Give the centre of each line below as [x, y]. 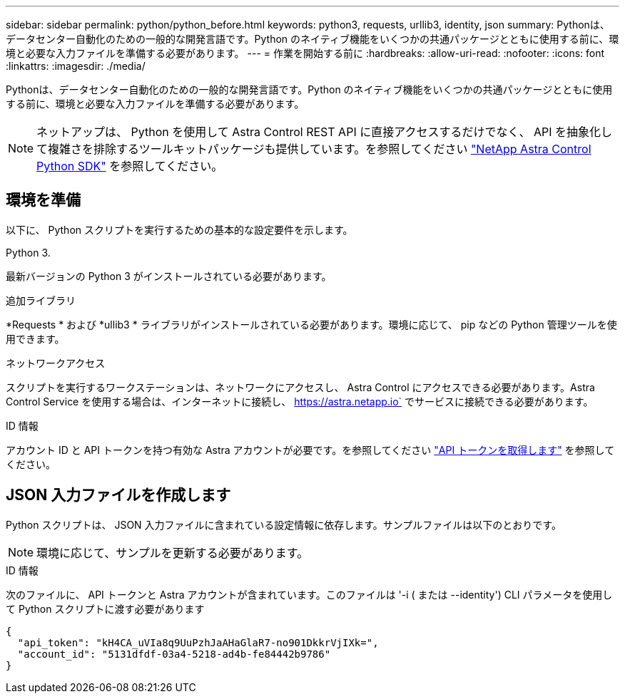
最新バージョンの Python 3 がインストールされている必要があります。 [169, 276]
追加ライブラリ [41, 300]
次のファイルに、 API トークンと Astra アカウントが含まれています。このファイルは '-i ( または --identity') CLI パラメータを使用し [309, 594]
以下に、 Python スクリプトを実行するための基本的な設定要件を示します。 [179, 229]
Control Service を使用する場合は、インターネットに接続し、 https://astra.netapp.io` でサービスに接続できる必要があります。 [300, 401]
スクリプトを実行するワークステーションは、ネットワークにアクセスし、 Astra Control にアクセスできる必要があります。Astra [300, 387]
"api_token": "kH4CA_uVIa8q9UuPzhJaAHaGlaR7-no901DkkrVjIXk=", [198, 642]
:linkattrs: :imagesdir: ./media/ [76, 66]
